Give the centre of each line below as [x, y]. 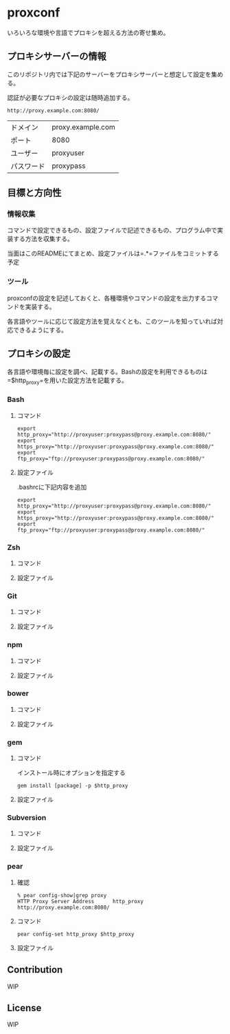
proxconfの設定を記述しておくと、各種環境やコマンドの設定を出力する [107, 298]
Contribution [35, 970]
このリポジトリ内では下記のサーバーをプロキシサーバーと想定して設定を [109, 74]
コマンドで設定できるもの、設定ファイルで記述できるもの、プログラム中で [112, 230]
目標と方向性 [34, 193]
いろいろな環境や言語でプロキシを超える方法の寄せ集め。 [88, 32]
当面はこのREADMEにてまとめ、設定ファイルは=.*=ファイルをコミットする [113, 253]
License [24, 1007]
